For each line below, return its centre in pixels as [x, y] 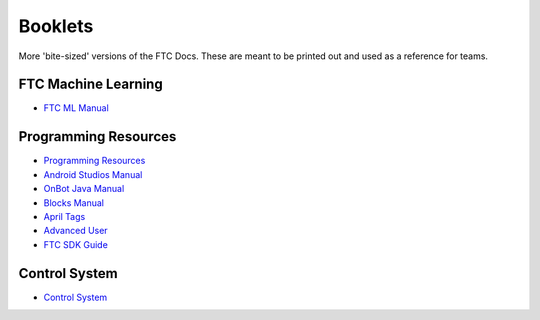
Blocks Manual [74, 202]
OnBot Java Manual [84, 189]
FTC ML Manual [76, 108]
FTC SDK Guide [76, 244]
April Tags [64, 216]
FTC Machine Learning [91, 84]
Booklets [56, 26]
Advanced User [76, 231]
